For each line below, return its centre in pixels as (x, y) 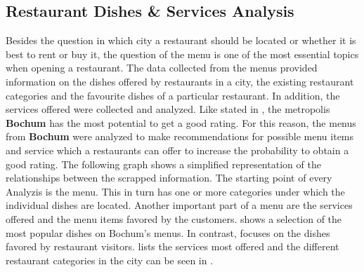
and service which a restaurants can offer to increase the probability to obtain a (177, 150)
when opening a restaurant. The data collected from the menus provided (162, 68)
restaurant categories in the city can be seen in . (110, 260)
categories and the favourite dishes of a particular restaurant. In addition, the (173, 95)
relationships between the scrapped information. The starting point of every (169, 178)
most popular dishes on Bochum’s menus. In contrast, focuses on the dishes (168, 232)
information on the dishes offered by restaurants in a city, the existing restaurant (180, 81)
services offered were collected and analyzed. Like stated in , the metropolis (168, 109)
